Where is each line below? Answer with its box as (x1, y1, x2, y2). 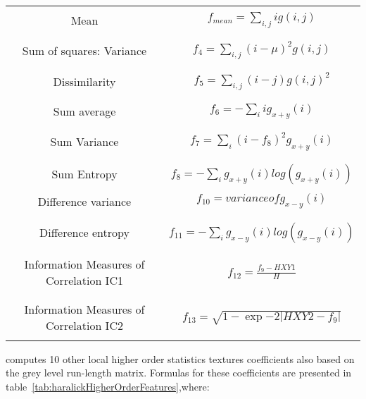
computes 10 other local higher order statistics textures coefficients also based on (6, 351, 355, 366)
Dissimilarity (53, 73, 116, 90)
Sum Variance (50, 133, 119, 149)
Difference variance (37, 192, 132, 209)
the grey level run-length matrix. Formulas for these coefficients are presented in (6, 365, 352, 380)
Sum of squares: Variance (22, 42, 147, 59)
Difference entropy (39, 224, 130, 241)
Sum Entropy (51, 166, 118, 183)
